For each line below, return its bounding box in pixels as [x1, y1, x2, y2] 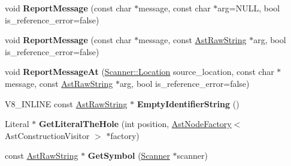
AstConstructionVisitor [5, 129, 90, 141]
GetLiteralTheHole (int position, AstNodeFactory [39, 117, 232, 130]
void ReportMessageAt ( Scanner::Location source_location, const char [5, 65, 274, 78]
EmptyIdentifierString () [137, 97, 240, 110]
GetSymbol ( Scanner [87, 149, 170, 162]
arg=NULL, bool [217, 2, 280, 14]
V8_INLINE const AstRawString [5, 97, 128, 110]
